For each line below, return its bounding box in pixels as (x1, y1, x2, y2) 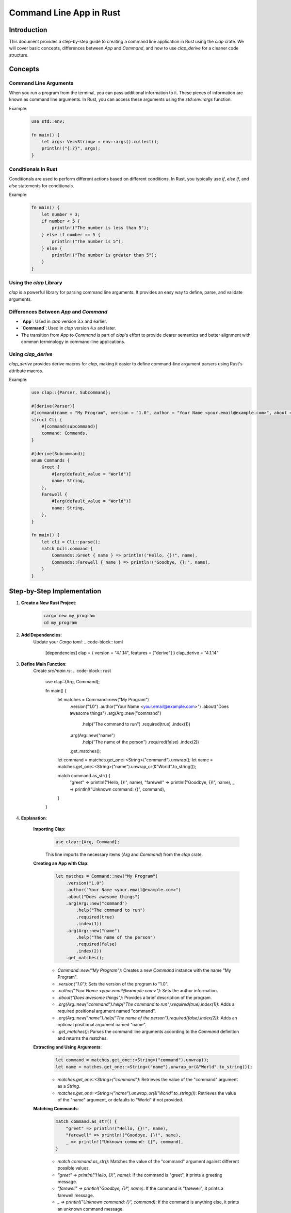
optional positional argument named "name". (57, 1022, 146, 1028)
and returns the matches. (57, 1035, 108, 1041)
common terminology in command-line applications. (21, 339, 126, 344)
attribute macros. (9, 368, 44, 374)
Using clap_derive (9, 351, 53, 358)
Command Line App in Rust (9, 7, 121, 18)
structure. (9, 52, 29, 58)
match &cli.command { (41, 546, 93, 552)
